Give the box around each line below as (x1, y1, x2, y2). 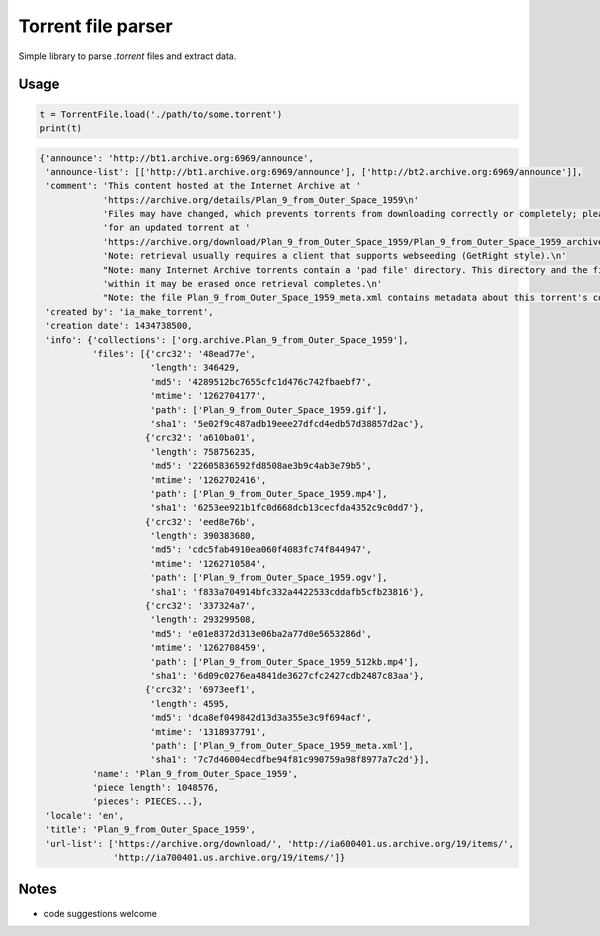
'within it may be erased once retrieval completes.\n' (102, 278, 383, 290)
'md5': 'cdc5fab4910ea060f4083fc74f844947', (150, 544, 372, 555)
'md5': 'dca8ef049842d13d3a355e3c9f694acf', (150, 712, 372, 724)
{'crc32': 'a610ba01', (145, 432, 257, 444)
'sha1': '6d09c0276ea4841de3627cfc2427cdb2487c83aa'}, (150, 670, 425, 681)
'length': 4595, (150, 698, 230, 709)
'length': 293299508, (150, 614, 257, 625)
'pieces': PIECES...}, (91, 796, 204, 807)
